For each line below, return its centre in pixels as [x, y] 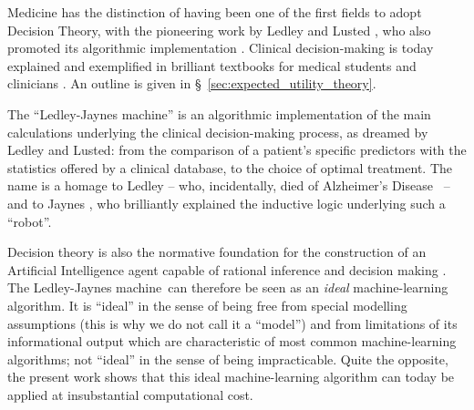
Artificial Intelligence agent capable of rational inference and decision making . [227, 269]
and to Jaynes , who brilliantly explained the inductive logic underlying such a [227, 203]
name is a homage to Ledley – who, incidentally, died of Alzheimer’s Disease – [229, 185]
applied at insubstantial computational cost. [130, 394]
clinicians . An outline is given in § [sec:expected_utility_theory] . [192, 83]
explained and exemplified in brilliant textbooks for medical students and [212, 65]
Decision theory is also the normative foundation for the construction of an [217, 252]
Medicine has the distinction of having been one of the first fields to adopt [215, 12]
